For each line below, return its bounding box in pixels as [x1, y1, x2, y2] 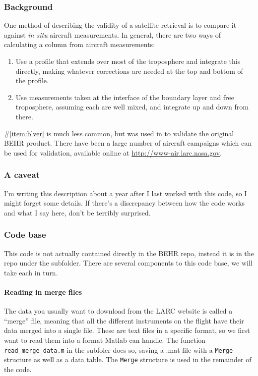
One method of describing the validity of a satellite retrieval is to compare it [4, 20, 237, 30]
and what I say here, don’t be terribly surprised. [4, 207, 151, 217]
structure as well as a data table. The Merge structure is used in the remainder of [4, 354, 252, 365]
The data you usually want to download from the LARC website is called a [4, 306, 233, 316]
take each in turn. [4, 267, 58, 277]
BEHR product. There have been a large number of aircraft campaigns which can [4, 138, 252, 148]
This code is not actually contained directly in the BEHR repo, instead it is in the [4, 248, 254, 258]
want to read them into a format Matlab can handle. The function [4, 334, 206, 345]
